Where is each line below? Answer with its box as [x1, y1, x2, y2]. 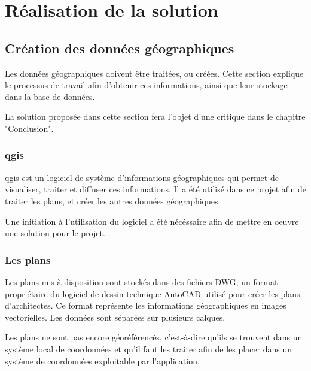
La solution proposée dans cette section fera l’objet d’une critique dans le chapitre [5, 110, 306, 123]
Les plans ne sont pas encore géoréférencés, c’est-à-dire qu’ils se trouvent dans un [5, 331, 303, 343]
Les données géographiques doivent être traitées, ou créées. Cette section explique [5, 67, 304, 79]
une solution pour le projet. [5, 227, 105, 239]
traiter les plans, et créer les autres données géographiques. [5, 194, 221, 207]
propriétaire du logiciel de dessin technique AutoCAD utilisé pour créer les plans [5, 287, 300, 300]
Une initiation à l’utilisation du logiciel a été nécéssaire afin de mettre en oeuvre [5, 215, 299, 227]
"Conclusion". [5, 122, 54, 134]
